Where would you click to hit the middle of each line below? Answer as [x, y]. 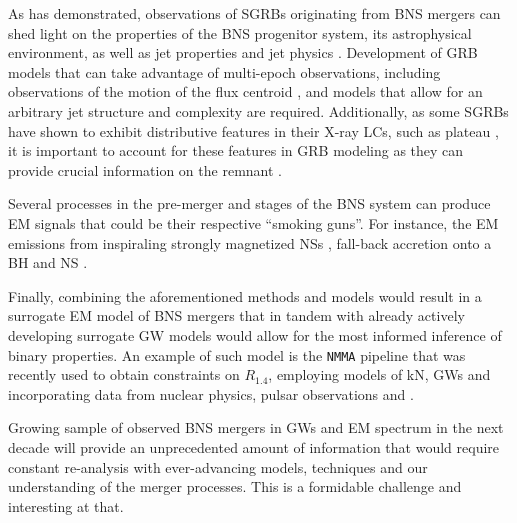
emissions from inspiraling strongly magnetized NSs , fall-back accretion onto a [250, 242]
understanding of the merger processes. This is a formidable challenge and [235, 486]
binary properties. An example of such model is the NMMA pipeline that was [237, 354]
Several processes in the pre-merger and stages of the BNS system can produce [249, 203]
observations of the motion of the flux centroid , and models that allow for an [245, 91]
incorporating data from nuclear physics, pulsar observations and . [211, 393]
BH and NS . [48, 262]
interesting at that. [66, 505]
